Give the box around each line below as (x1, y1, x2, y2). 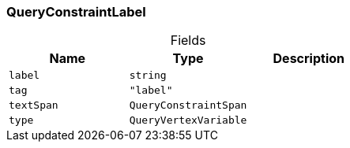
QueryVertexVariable (129, 114, 247, 127)
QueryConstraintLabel (6, 4, 146, 20)
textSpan (9, 99, 58, 112)
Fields (170, 32, 206, 49)
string (129, 69, 167, 82)
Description (273, 50, 344, 67)
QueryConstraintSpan (129, 99, 247, 112)
